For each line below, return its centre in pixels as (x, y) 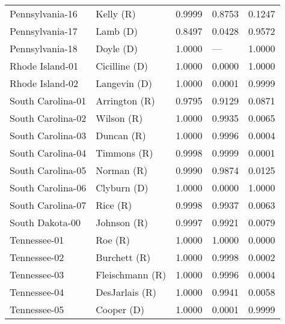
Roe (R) (113, 240)
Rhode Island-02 (44, 83)
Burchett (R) (123, 257)
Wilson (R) (119, 118)
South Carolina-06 (48, 187)
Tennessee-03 (37, 274)
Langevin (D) (124, 83)
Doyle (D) (117, 48)
